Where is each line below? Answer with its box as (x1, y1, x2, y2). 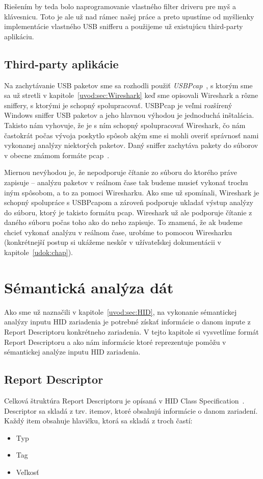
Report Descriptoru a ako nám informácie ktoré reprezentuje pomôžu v (4, 336, 226, 347)
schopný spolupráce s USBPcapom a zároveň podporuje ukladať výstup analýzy (4, 197, 253, 208)
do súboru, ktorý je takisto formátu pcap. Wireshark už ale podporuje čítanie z (4, 207, 252, 217)
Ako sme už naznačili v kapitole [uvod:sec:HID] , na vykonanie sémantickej (4, 306, 237, 317)
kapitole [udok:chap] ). (4, 247, 73, 258)
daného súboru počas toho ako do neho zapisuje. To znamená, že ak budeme (4, 217, 243, 228)
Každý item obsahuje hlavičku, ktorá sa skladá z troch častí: (4, 415, 193, 426)
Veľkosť (16, 466, 39, 477)
